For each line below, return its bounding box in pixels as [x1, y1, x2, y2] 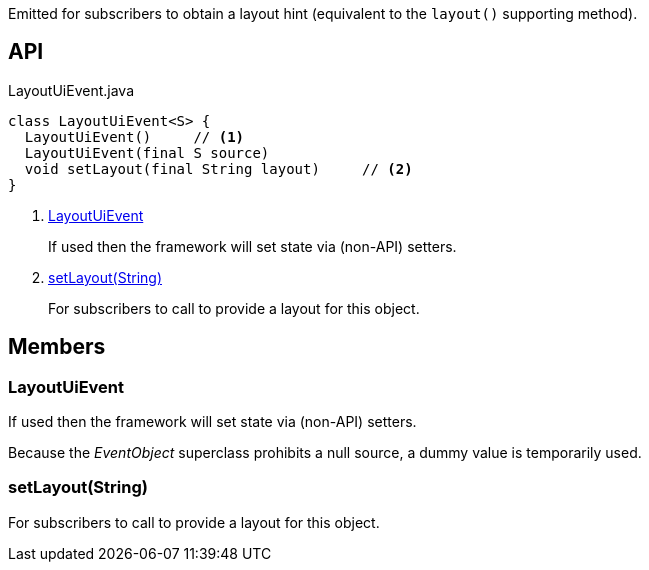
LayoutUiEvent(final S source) [24, 144, 270, 161]
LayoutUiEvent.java [8, 81, 134, 99]
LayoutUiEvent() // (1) [24, 128, 245, 145]
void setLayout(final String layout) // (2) [24, 160, 413, 177]
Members [8, 334, 106, 360]
